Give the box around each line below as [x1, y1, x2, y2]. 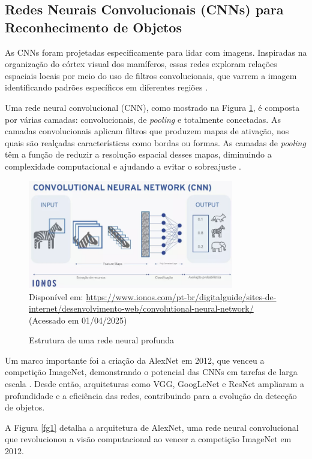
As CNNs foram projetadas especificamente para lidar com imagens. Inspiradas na [5, 46, 307, 58]
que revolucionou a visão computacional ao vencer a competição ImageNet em [5, 433, 292, 445]
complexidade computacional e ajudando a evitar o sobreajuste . [5, 159, 241, 172]
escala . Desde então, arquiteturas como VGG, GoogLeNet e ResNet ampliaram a [5, 378, 305, 390]
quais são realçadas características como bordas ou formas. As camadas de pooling [5, 136, 306, 149]
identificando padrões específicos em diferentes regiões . [5, 81, 208, 93]
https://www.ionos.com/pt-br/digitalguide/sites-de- [86, 290, 277, 303]
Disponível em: [29, 290, 83, 303]
